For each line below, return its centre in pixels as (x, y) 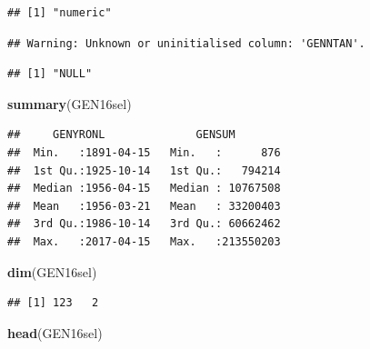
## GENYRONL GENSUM (121, 135)
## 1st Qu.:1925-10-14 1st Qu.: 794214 (144, 170)
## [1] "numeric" (60, 13)
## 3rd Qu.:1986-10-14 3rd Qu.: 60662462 (144, 224)
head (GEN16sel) (55, 332)
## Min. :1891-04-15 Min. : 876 (144, 152)
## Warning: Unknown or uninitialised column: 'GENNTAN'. (186, 43)
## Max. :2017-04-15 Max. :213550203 (144, 241)
